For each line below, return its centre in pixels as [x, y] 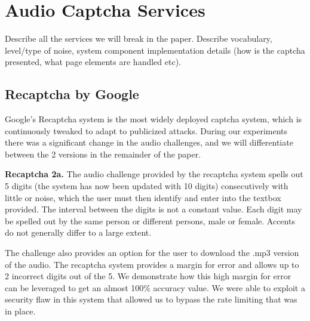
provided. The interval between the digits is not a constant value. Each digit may [154, 209]
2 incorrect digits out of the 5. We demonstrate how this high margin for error [148, 276]
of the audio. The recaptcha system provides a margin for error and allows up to [152, 264]
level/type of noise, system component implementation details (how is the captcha [155, 50]
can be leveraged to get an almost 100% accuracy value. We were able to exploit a [155, 287]
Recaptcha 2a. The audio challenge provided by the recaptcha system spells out [154, 174]
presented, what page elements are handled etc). [93, 62]
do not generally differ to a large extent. [78, 232]
